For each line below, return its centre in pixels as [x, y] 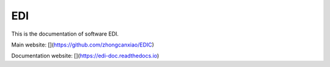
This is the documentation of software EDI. [65, 34]
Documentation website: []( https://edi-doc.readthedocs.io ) [85, 56]
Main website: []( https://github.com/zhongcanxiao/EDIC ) [83, 45]
